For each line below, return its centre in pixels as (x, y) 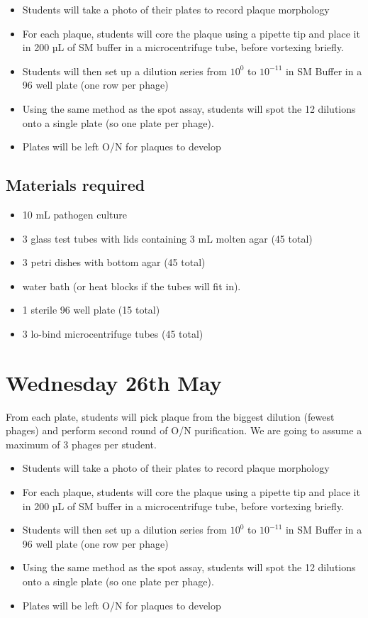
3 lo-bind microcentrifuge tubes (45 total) (113, 333)
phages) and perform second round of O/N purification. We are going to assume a (184, 430)
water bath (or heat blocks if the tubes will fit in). (132, 286)
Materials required (76, 185)
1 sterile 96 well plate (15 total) (91, 310)
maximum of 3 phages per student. (81, 444)
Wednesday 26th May (114, 382)
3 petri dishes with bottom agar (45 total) (114, 262)
